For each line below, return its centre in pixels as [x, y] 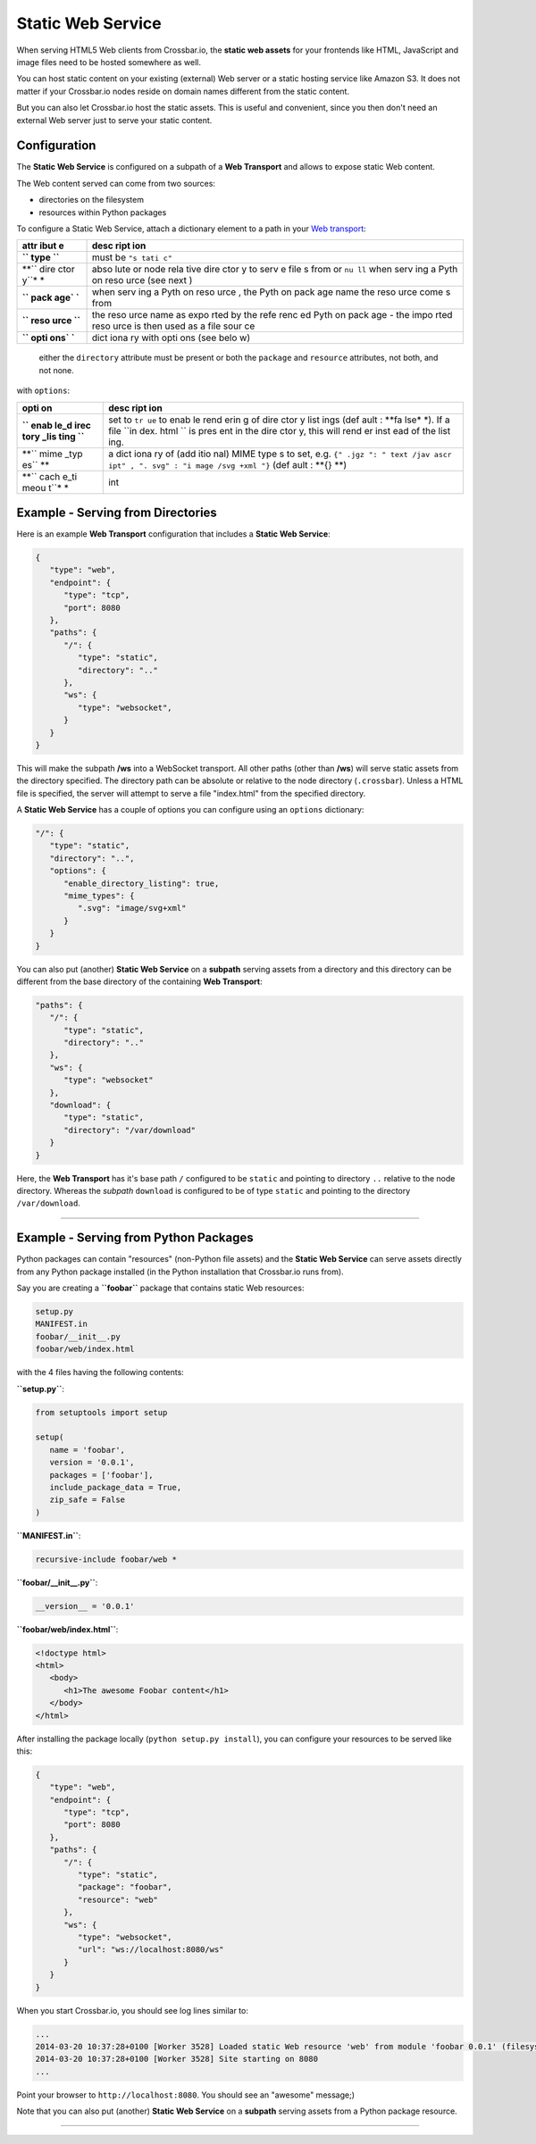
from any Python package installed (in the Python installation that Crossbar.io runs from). [180, 1272]
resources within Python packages [103, 212]
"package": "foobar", [125, 1887]
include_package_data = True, [116, 1487]
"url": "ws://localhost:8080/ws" [151, 1950]
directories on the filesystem [92, 200]
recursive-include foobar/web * [106, 1559]
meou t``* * [45, 488]
